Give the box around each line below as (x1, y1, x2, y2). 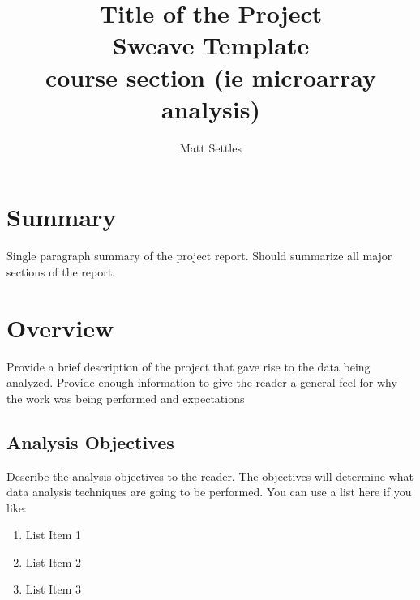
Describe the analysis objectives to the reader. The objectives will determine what (6, 467, 414, 484)
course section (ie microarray (45, 60, 377, 93)
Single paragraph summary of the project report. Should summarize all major (6, 247, 392, 264)
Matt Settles (180, 139, 242, 156)
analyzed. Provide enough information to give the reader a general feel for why (6, 374, 397, 391)
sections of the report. (6, 263, 116, 280)
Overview (6, 311, 114, 344)
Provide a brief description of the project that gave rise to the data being (6, 358, 371, 375)
